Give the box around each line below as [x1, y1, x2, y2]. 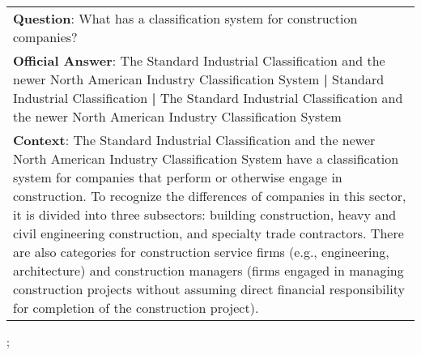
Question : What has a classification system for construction [13, 9, 358, 28]
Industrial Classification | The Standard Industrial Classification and [13, 88, 403, 107]
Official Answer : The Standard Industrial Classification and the [13, 51, 385, 70]
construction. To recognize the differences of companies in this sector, [13, 186, 406, 205]
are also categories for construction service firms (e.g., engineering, [13, 242, 389, 261]
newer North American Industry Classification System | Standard [13, 70, 385, 88]
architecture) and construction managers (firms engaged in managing [13, 261, 404, 280]
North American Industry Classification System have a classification [13, 149, 399, 168]
